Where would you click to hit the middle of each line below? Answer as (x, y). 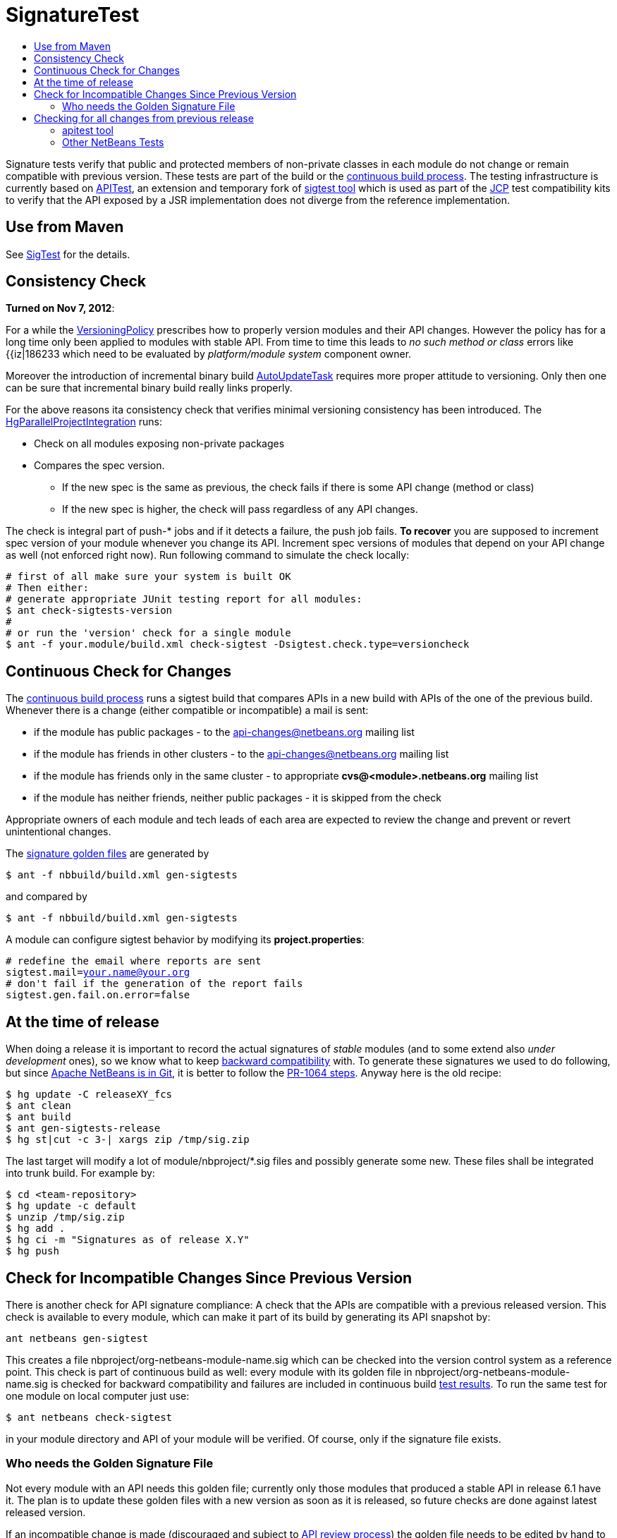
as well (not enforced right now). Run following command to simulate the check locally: (208, 555)
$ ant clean (38, 1106)
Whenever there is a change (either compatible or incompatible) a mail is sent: (187, 710)
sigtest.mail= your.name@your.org (98, 973)
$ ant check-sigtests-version (89, 611)
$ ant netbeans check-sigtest (89, 1417)
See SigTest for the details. (68, 254)
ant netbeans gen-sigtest (77, 1338)
